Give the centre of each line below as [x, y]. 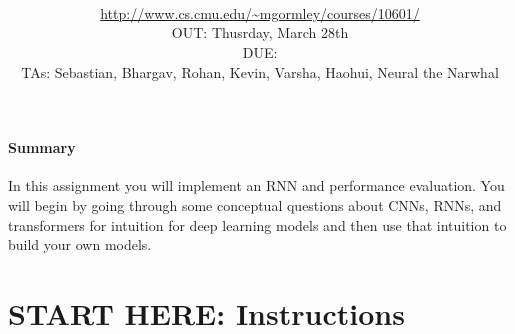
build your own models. [80, 244]
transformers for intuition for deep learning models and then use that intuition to [257, 224]
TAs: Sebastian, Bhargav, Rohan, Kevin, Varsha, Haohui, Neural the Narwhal [260, 71]
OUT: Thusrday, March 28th [260, 32]
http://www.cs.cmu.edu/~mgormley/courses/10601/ [260, 12]
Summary [42, 147]
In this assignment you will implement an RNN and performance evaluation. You [256, 185]
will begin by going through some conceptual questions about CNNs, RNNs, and [255, 204]
